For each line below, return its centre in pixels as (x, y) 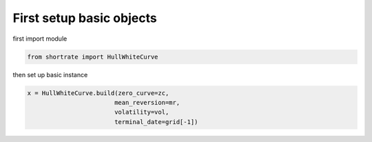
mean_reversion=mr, (147, 102)
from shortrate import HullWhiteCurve (93, 57)
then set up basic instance (50, 74)
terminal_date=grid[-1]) (156, 122)
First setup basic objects (85, 18)
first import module (40, 39)
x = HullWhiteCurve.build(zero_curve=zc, (98, 93)
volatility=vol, (142, 112)
